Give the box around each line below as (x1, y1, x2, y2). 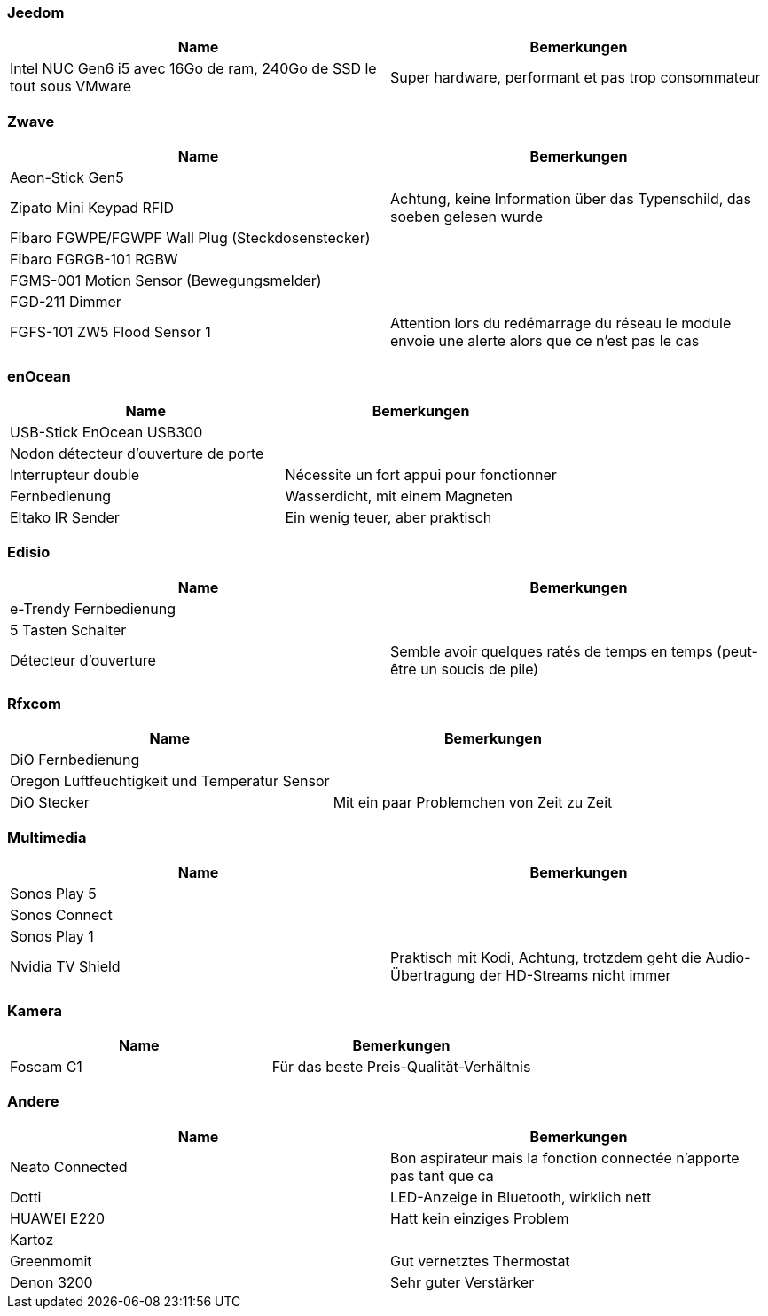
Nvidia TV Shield (10, 957, 121, 976)
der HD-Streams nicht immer (479, 966, 671, 985)
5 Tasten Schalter (10, 620, 127, 639)
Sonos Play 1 (10, 927, 94, 946)
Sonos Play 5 (10, 885, 97, 903)
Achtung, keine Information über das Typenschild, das (390, 190, 752, 209)
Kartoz (10, 1230, 54, 1249)
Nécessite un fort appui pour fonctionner (285, 465, 557, 484)
